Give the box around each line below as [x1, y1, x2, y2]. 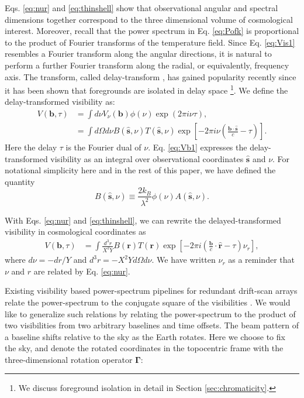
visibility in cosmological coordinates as [5, 225, 146, 238]
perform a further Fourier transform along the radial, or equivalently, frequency [5, 59, 289, 71]
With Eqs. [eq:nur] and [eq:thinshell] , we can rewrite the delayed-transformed [5, 214, 281, 226]
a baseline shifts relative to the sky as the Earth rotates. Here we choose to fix [5, 330, 285, 342]
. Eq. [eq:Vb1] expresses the [148, 141, 247, 153]
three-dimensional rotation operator [5, 353, 133, 365]
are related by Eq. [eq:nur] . [33, 265, 130, 277]
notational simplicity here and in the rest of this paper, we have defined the [5, 164, 276, 176]
